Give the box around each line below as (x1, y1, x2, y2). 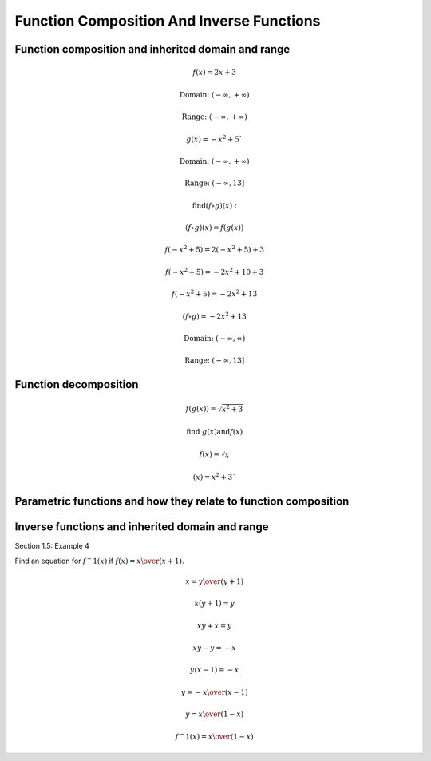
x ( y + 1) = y (194, 599, 235, 608)
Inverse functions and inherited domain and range (14, 520, 269, 534)
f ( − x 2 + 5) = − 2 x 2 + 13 (172, 288, 258, 299)
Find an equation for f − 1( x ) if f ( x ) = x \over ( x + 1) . (14, 555, 184, 565)
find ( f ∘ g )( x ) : (192, 200, 237, 210)
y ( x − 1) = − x (190, 665, 239, 675)
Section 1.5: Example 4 (14, 541, 89, 551)
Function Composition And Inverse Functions (14, 12, 321, 30)
